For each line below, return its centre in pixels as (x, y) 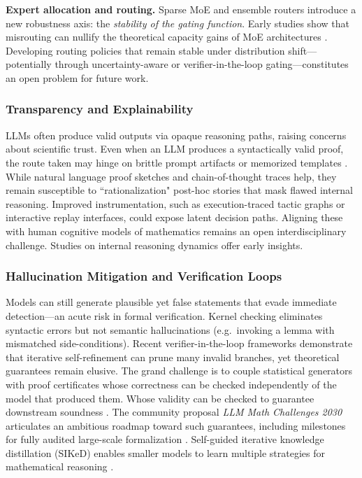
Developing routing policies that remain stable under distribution (145, 50)
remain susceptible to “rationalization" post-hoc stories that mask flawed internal (180, 190)
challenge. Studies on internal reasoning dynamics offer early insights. (154, 245)
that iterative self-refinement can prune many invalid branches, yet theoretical (173, 357)
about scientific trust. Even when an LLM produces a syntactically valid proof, (175, 149)
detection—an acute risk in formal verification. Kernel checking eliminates (164, 315)
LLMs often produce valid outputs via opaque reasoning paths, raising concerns (176, 135)
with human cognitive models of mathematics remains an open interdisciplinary (176, 231)
